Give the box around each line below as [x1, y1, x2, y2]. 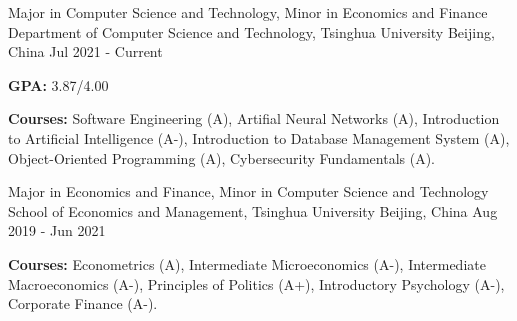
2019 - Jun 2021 [8, 220, 106, 241]
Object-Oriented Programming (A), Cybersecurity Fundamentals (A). [8, 147, 435, 168]
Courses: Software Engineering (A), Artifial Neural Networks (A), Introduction [8, 108, 500, 129]
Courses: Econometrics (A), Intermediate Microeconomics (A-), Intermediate [8, 253, 486, 274]
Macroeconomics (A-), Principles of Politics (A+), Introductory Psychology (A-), [8, 273, 505, 294]
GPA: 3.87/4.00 [8, 74, 109, 95]
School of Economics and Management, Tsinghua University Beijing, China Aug [8, 200, 498, 221]
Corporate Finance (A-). [8, 293, 158, 314]
